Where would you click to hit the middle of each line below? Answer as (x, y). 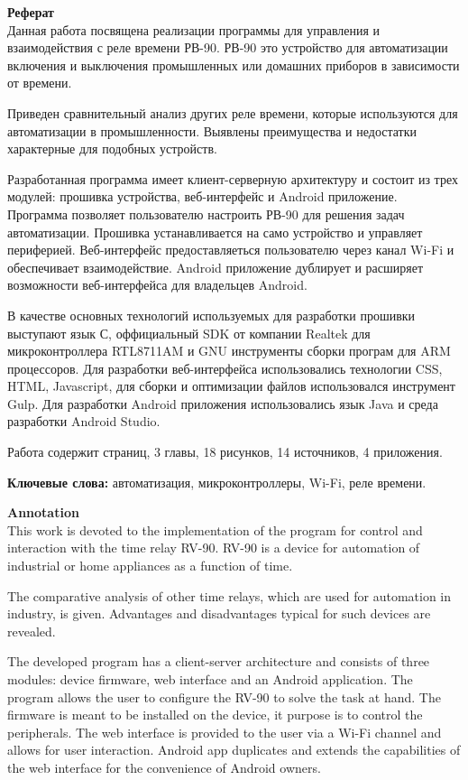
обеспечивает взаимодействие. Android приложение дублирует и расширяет (216, 267)
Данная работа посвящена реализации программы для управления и (194, 29)
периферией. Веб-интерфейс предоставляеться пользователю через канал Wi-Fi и (231, 250)
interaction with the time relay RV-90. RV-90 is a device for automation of (214, 548)
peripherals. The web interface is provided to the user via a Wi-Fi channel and (225, 732)
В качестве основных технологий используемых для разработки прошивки (211, 315)
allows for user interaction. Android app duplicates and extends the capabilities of (234, 750)
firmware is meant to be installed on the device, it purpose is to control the (215, 715)
